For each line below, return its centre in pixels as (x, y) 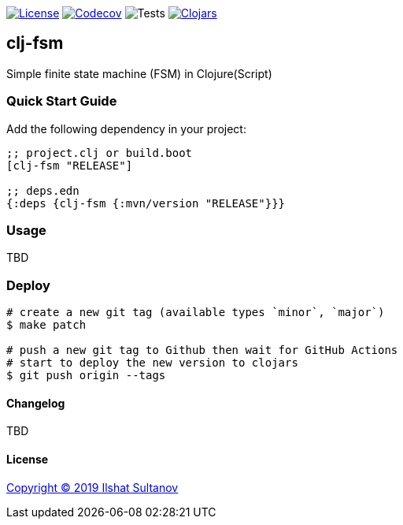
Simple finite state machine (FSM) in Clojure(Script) (139, 73)
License (28, 459)
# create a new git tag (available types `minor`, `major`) (196, 313)
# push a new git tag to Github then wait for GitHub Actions (202, 350)
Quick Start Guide (62, 101)
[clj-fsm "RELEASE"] (70, 165)
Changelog (36, 403)
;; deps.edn (43, 190)
